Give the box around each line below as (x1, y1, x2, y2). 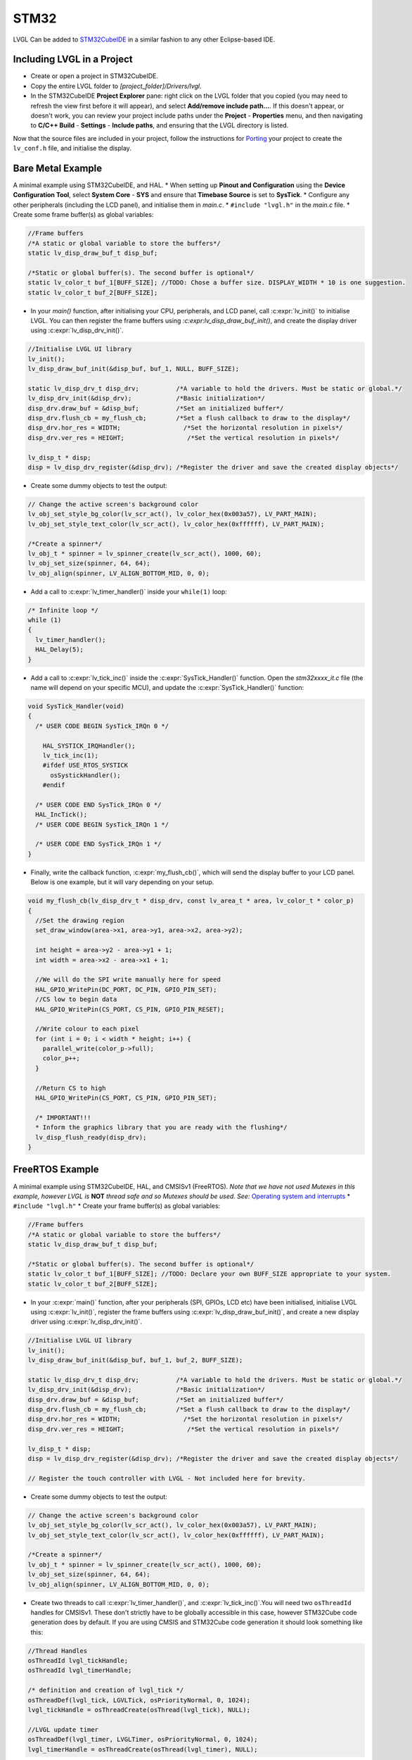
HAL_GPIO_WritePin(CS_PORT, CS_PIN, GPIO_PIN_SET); (35, 1094, 217, 1102)
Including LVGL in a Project (13, 54, 133, 65)
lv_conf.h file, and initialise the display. (13, 144, 131, 153)
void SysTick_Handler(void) (27, 703, 124, 710)
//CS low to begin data (35, 995, 117, 1003)
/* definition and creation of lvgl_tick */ (27, 1686, 184, 1695)
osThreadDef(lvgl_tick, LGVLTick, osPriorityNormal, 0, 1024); (27, 1696, 251, 1704)
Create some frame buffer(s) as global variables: (13, 210, 154, 219)
